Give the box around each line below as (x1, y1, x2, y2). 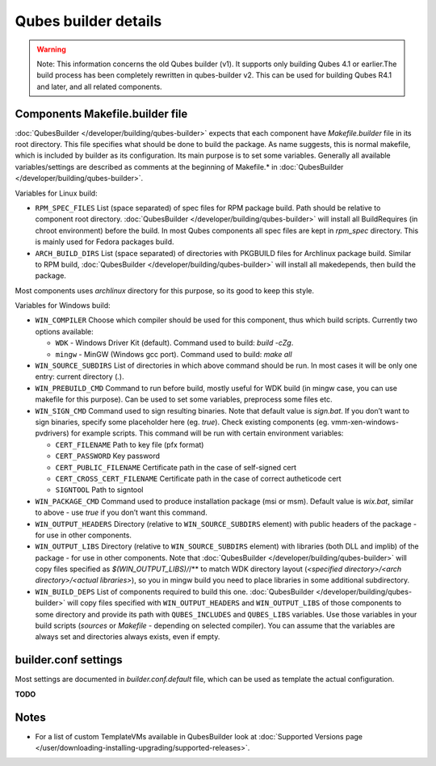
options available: (35, 326, 94, 336)
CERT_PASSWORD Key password (55, 451, 161, 461)
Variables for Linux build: (15, 188, 98, 198)
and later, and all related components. (36, 82, 162, 91)
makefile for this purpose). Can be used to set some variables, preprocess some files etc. (35, 394, 333, 404)
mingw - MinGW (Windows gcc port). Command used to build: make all (55, 349, 292, 359)
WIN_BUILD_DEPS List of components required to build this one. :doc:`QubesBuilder (35, 587, 315, 596)
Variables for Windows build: (15, 301, 111, 310)
